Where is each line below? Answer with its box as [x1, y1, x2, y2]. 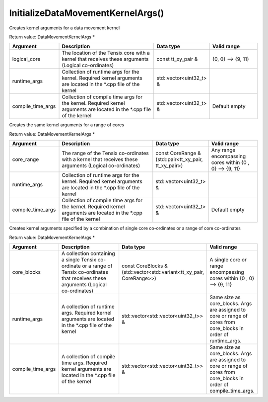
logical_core [12, 56, 41, 63]
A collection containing [61, 250, 115, 257]
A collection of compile [61, 353, 116, 360]
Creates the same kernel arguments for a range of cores [9, 122, 124, 128]
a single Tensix [61, 256, 97, 263]
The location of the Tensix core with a [62, 50, 150, 57]
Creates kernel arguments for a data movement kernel [9, 25, 120, 31]
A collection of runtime [61, 303, 115, 310]
